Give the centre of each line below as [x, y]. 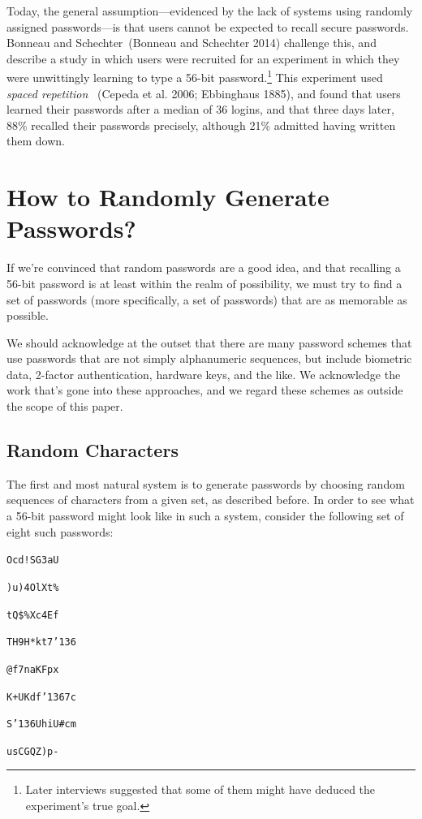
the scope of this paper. [65, 406]
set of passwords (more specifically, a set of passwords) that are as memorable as [207, 299]
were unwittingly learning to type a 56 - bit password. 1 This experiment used [195, 76]
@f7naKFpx [33, 669]
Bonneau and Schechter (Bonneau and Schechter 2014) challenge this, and [192, 43]
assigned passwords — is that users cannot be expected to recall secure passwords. [208, 26]
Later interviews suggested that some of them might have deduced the [200, 789]
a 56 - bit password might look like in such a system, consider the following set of [205, 516]
